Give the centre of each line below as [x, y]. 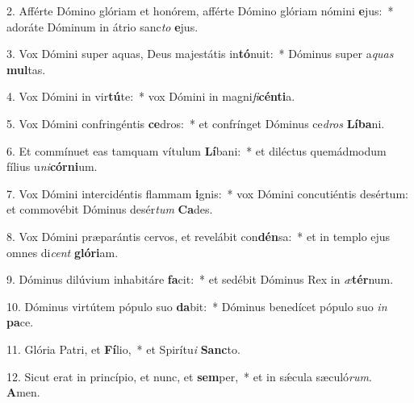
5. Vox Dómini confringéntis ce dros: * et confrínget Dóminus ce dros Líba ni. [196, 123]
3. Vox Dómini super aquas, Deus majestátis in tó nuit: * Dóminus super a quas [200, 54]
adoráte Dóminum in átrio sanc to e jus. [102, 26]
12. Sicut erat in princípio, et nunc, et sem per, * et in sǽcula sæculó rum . [189, 376]
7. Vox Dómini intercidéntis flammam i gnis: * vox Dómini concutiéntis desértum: [207, 193]
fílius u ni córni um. [52, 166]
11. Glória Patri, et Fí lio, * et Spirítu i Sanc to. [123, 349]
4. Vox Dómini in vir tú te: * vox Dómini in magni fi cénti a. [151, 96]
